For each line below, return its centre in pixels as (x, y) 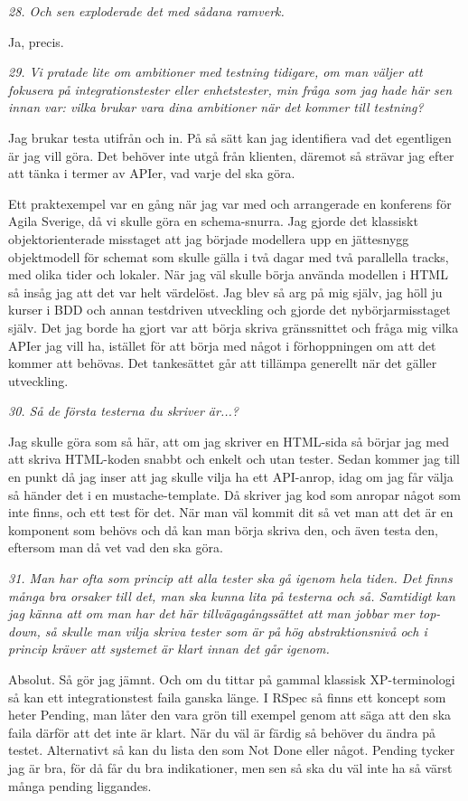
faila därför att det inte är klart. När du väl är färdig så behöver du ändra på (222, 732)
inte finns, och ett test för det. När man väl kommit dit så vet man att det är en (231, 512)
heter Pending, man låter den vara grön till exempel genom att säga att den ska (230, 715)
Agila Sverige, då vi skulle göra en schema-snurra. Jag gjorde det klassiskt (213, 221)
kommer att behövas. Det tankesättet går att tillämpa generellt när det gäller (223, 363)
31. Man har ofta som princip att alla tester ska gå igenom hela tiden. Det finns (230, 578)
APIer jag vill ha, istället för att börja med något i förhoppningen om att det (222, 345)
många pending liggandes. (80, 785)
